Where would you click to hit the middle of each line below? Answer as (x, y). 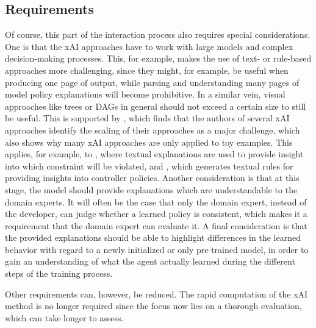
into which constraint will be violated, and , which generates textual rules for (149, 166)
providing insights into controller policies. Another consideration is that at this (152, 178)
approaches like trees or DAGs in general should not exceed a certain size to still (156, 106)
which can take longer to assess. (64, 317)
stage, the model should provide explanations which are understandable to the (151, 189)
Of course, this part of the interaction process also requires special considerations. (158, 34)
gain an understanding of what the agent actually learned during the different (150, 261)
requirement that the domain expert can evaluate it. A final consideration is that (156, 225)
